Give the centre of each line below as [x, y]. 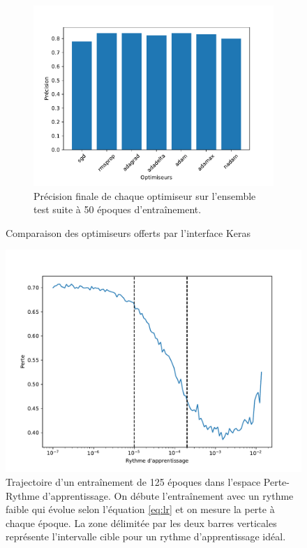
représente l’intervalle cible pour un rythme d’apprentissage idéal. [146, 536]
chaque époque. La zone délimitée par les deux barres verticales [141, 522]
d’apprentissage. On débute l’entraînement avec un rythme [168, 495]
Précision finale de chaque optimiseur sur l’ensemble [145, 195]
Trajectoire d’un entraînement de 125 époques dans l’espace [133, 481]
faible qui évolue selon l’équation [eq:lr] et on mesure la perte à [140, 509]
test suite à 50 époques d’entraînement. [118, 209]
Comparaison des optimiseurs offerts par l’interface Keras [128, 232]
